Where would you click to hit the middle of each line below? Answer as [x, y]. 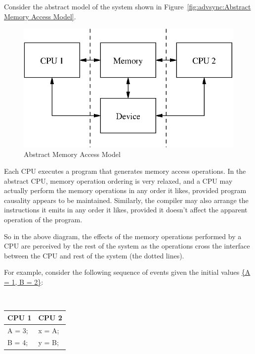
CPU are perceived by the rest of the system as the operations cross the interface [127, 246]
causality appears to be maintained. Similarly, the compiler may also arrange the [126, 200]
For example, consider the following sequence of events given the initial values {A [127, 272]
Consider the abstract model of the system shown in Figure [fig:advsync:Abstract [127, 6]
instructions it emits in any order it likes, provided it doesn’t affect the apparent [126, 210]
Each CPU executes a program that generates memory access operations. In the [125, 171]
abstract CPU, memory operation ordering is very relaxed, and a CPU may [118, 180]
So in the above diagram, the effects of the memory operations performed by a [123, 236]
